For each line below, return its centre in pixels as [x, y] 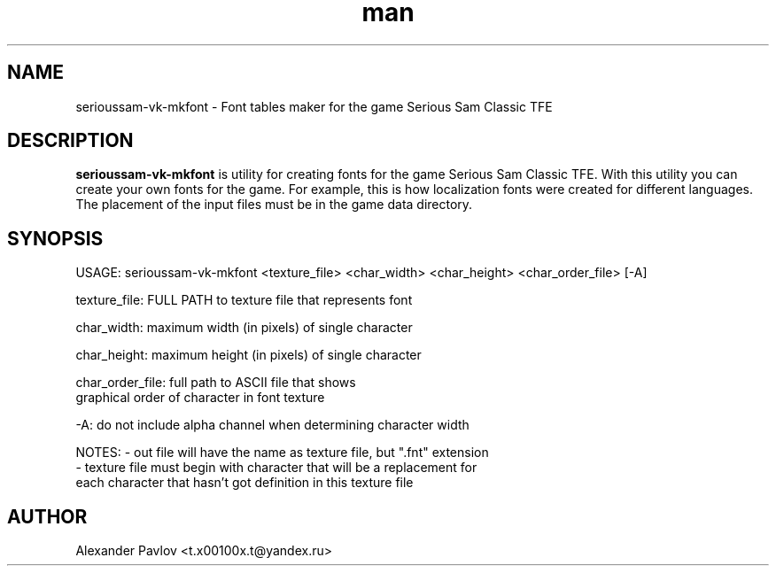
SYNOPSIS [55, 238]
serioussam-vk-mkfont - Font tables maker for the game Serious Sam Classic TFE [314, 106]
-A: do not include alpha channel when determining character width [272, 425]
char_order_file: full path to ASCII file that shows [216, 383]
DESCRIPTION [70, 141]
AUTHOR [47, 516]
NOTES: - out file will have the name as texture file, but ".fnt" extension [282, 453]
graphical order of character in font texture [200, 398]
